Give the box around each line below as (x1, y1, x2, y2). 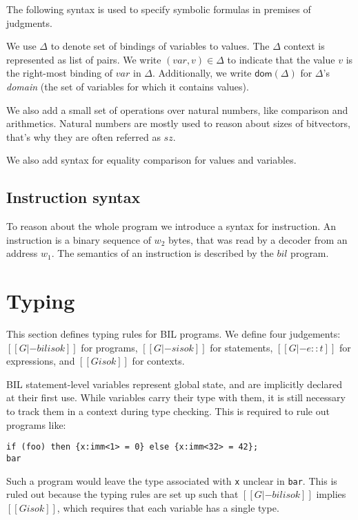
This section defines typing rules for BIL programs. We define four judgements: (6, 327, 341, 341)
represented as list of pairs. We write (6, 52, 161, 66)
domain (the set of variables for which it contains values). (6, 79, 249, 93)
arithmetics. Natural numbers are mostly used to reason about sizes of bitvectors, (6, 116, 350, 131)
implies (316, 487, 346, 501)
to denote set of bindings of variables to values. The (50, 39, 270, 53)
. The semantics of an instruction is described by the (51, 246, 274, 260)
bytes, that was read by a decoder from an (168, 232, 348, 247)
